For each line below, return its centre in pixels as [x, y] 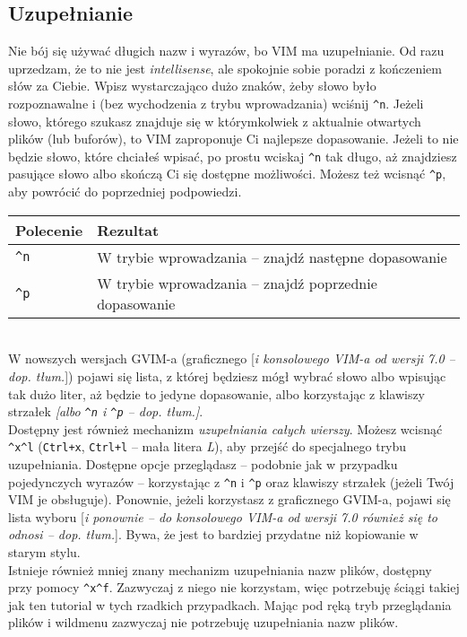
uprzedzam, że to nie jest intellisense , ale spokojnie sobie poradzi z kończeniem [225, 68]
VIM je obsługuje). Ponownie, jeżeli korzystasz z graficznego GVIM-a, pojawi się [229, 499]
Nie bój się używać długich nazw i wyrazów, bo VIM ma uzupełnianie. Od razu [226, 51]
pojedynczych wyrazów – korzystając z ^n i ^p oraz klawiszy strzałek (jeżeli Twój [231, 481]
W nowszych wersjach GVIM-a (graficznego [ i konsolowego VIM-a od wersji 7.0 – [232, 358]
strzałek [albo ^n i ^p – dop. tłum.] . [106, 411]
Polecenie [49, 230]
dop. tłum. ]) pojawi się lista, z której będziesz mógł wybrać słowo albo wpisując [227, 375]
